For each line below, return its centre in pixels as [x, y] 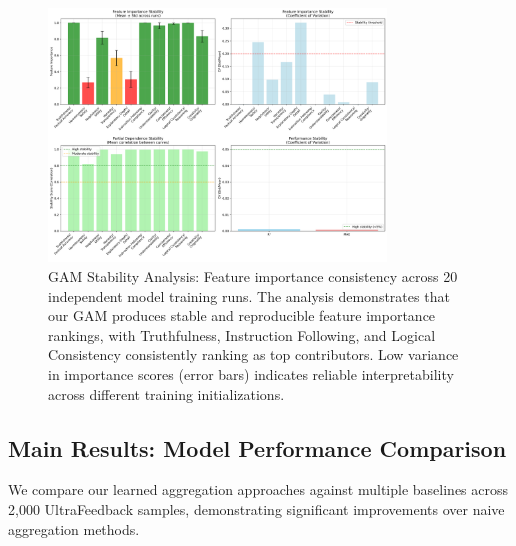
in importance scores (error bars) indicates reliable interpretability [251, 373]
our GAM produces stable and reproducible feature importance [242, 315]
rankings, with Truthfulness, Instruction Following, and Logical [242, 334]
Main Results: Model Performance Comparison [257, 447]
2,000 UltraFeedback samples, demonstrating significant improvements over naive [256, 508]
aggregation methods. [74, 528]
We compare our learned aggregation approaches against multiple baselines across [258, 489]
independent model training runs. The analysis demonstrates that [249, 295]
